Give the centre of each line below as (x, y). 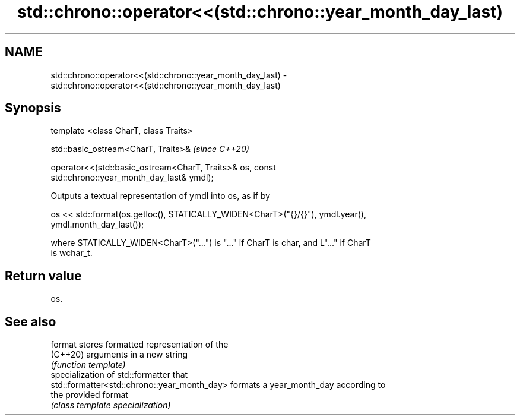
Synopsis (33, 108)
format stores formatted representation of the (139, 345)
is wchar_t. (72, 253)
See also (31, 321)
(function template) (88, 365)
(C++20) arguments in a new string (119, 355)
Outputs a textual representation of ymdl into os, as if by (161, 196)
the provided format (89, 395)
